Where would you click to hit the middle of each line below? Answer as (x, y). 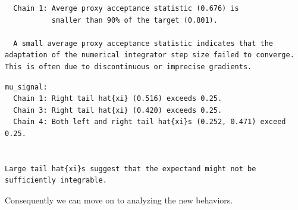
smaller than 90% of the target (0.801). (134, 20)
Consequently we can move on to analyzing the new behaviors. (119, 200)
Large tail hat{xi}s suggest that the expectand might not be (131, 169)
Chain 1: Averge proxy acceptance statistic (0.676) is (126, 8)
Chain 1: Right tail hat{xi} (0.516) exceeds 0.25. (118, 99)
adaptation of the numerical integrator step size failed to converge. (150, 55)
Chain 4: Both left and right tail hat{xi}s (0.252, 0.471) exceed (150, 122)
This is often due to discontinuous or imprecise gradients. (128, 67)
